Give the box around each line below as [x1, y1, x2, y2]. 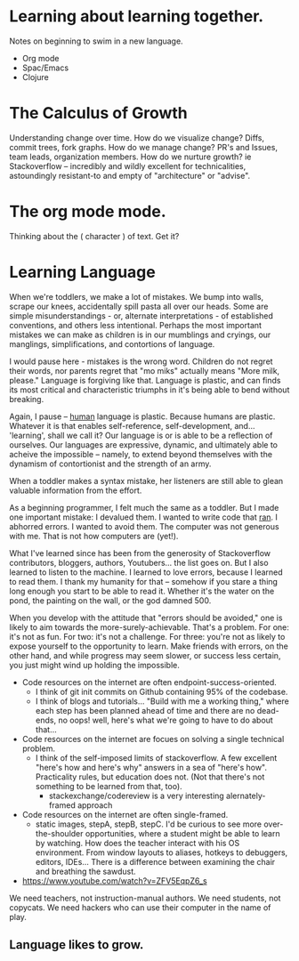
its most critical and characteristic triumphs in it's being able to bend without [9, 384, 290, 395]
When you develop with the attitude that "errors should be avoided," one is [9, 612, 283, 623]
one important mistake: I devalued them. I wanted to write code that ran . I [9, 512, 279, 522]
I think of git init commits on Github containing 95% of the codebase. [35, 686, 288, 697]
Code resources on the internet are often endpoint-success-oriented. [21, 676, 278, 687]
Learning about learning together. [9, 6, 264, 27]
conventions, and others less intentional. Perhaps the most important [9, 319, 263, 330]
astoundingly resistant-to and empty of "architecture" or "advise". [9, 170, 251, 181]
